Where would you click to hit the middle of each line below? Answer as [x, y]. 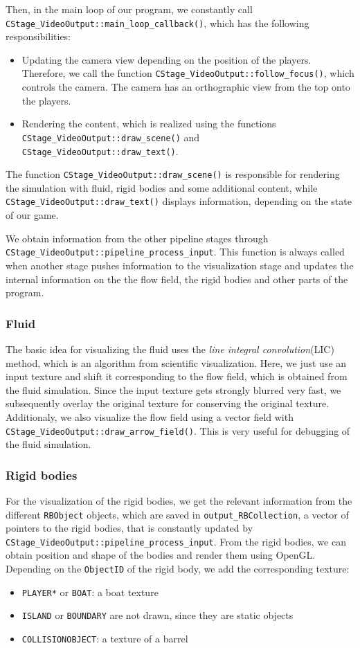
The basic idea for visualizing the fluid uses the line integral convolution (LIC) [170, 349]
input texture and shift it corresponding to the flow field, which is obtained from [177, 376]
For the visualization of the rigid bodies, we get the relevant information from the [179, 500]
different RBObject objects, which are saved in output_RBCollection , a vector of [177, 514]
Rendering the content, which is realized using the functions [149, 124]
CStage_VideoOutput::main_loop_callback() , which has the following [157, 22]
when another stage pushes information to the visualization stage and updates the [180, 265]
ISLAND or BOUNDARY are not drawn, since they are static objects [157, 615]
